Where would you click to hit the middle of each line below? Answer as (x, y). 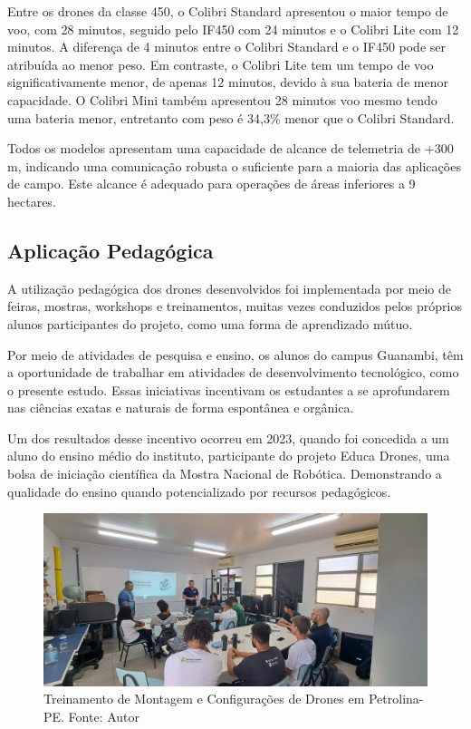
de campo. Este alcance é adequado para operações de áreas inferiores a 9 (211, 184)
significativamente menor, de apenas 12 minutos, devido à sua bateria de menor (228, 82)
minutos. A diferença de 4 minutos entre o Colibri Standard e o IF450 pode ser (227, 47)
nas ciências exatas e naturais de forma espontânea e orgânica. (181, 408)
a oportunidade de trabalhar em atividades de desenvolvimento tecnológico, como (233, 372)
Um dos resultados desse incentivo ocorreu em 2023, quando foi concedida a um (228, 437)
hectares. (32, 201)
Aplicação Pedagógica (111, 250)
